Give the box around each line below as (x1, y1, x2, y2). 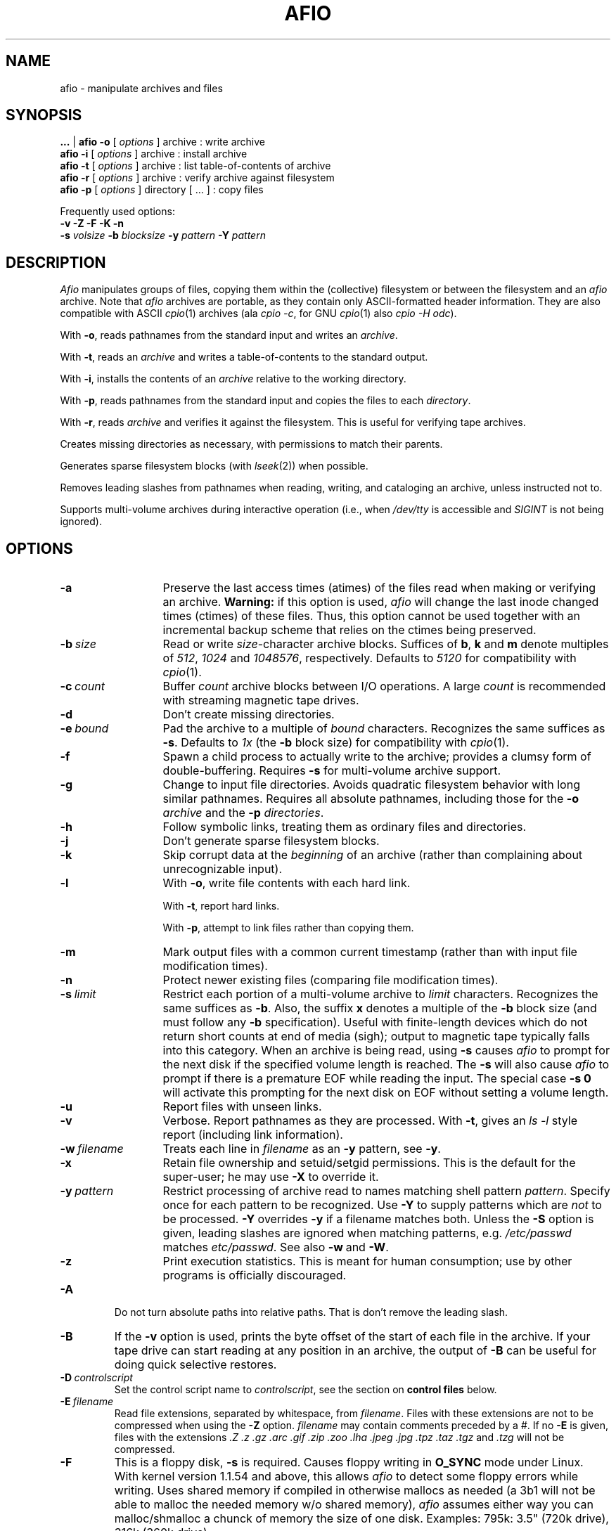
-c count (60, 679, 105, 694)
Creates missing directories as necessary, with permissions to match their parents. (60, 438, 443, 451)
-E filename (60, 1395, 114, 1408)
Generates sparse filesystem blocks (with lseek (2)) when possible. (60, 460, 368, 472)
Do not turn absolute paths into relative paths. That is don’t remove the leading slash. (114, 1306, 508, 1319)
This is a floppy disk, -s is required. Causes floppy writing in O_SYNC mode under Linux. (114, 1455, 584, 1470)
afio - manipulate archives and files (60, 82, 223, 94)
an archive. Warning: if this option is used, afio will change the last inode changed (162, 595, 599, 609)
